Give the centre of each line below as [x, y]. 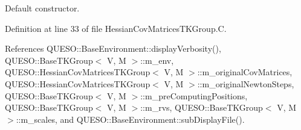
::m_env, [157, 60]
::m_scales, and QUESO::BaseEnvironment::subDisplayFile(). [130, 119]
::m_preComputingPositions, [194, 95]
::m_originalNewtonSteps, [246, 83]
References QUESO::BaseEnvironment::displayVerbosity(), [113, 48]
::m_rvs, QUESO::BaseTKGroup [202, 107]
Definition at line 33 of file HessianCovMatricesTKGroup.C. [116, 28]
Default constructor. [42, 8]
